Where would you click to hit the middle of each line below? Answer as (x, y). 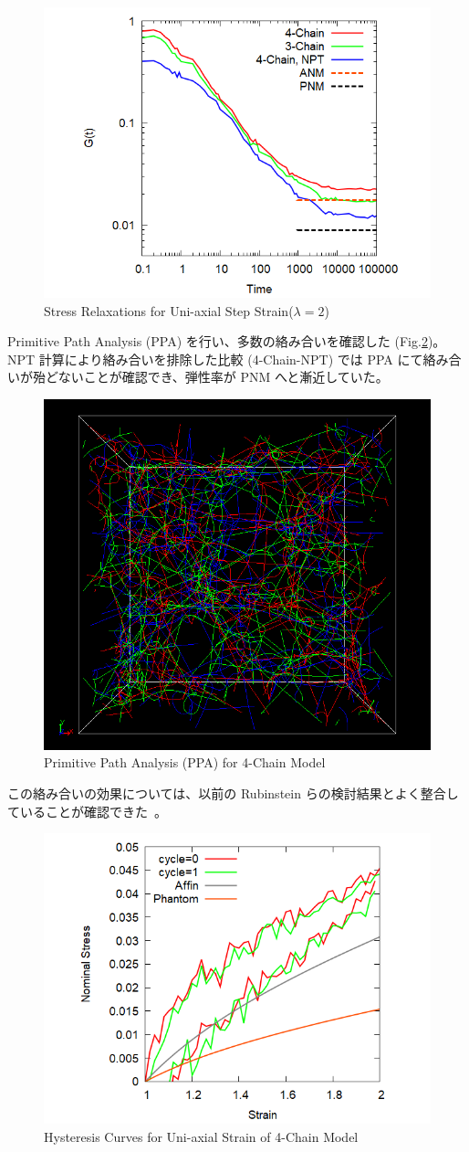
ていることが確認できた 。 (87, 811)
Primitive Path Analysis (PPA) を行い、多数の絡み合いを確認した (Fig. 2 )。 (227, 341)
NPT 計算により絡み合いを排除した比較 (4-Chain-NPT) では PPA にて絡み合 (234, 359)
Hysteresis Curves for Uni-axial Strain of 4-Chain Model (201, 1136)
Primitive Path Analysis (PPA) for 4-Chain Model (185, 762)
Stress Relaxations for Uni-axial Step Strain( (169, 310)
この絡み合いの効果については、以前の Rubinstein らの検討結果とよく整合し (233, 793)
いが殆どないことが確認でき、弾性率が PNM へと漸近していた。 (198, 377)
